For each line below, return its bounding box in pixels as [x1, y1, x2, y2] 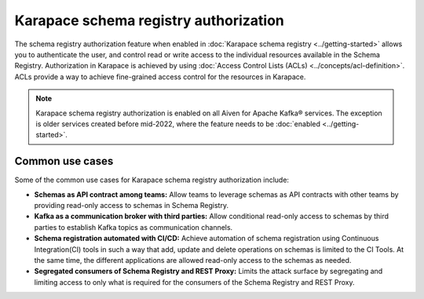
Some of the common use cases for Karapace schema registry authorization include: [14, 175, 290, 184]
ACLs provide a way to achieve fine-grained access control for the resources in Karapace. [14, 71, 306, 82]
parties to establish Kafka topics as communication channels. [34, 222, 233, 232]
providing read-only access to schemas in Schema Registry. [34, 200, 229, 210]
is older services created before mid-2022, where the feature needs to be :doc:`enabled [35, 119, 321, 129]
